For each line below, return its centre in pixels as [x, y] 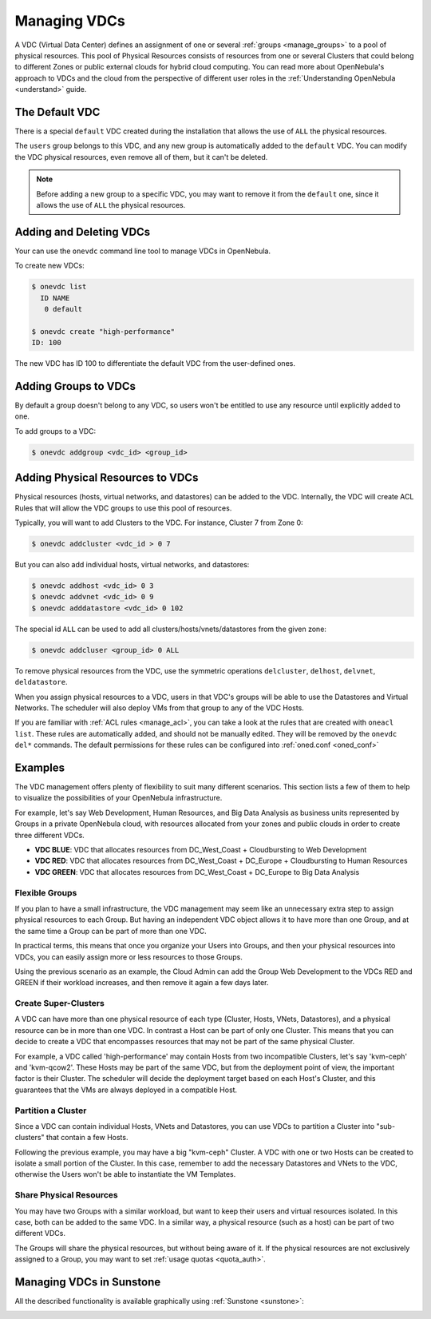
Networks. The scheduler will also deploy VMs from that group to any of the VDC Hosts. [160, 708]
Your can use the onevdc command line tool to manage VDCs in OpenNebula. [143, 251]
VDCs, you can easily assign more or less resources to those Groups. [129, 957]
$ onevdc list [59, 287]
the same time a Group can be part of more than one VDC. [111, 931]
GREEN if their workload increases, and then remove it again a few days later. [142, 983]
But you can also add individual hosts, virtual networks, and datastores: [132, 565]
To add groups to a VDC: [55, 431]
